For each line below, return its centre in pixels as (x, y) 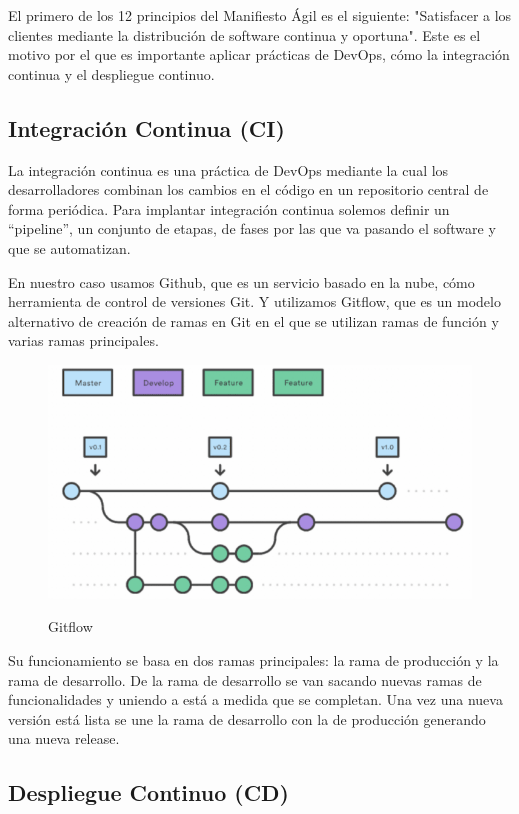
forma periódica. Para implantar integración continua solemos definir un (229, 208)
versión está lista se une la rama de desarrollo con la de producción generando (247, 718)
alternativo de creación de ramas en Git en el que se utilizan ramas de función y (253, 320)
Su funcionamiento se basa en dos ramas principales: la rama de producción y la (253, 659)
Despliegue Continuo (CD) (148, 792)
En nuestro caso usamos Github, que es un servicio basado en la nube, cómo (241, 281)
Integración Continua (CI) (146, 127)
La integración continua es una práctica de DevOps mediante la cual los (228, 169)
